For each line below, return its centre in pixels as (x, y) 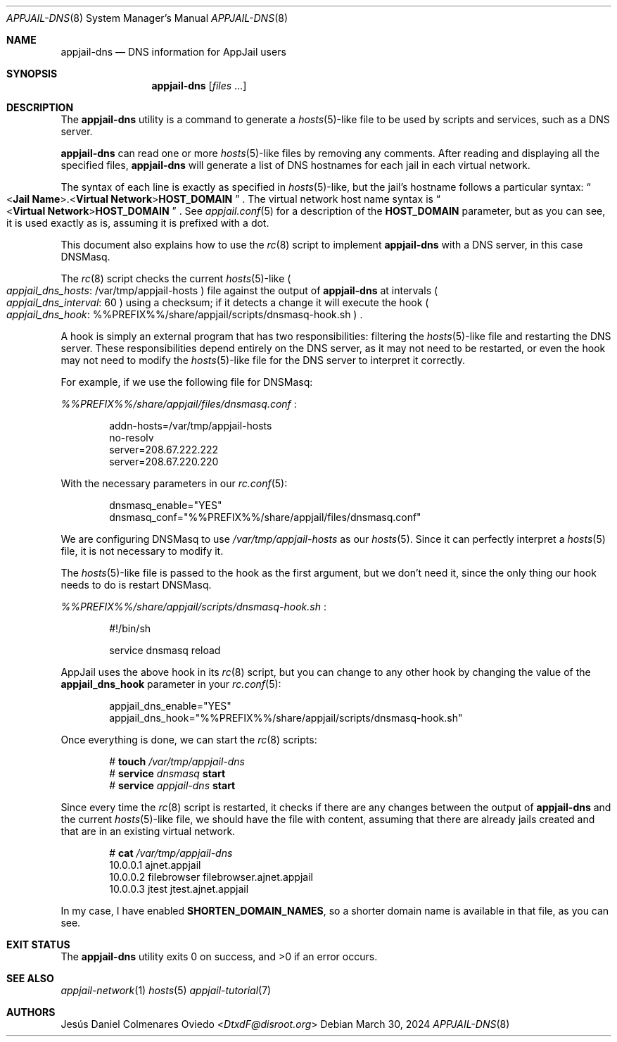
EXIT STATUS (38, 944)
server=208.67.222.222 (164, 450)
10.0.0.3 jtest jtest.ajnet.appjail (179, 889)
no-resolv (132, 438)
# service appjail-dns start (172, 785)
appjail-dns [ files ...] (199, 86)
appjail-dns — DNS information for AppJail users (173, 52)
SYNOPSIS (32, 74)
